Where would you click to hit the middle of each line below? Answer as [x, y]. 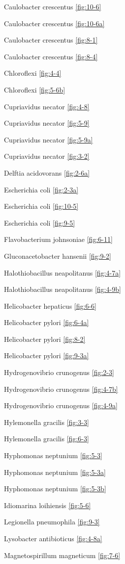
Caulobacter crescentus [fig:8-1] [51, 40]
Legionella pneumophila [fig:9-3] [52, 522]
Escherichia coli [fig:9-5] [40, 222]
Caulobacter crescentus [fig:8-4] [51, 56]
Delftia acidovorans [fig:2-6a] [47, 172]
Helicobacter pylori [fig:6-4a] [47, 322]
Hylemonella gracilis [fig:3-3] [47, 422]
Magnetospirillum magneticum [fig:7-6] [62, 555]
